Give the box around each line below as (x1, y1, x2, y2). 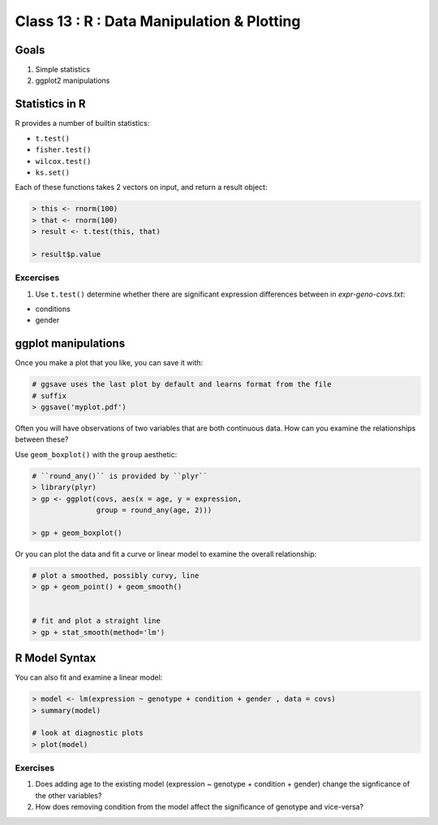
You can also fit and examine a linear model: (15, 672, 163, 682)
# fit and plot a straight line (32, 616, 161, 625)
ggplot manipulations (15, 337, 126, 351)
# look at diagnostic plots (32, 728, 144, 738)
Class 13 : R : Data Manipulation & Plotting (15, 12, 301, 30)
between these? (15, 434, 69, 444)
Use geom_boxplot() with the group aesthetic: (15, 449, 178, 459)
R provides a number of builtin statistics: (15, 119, 150, 128)
